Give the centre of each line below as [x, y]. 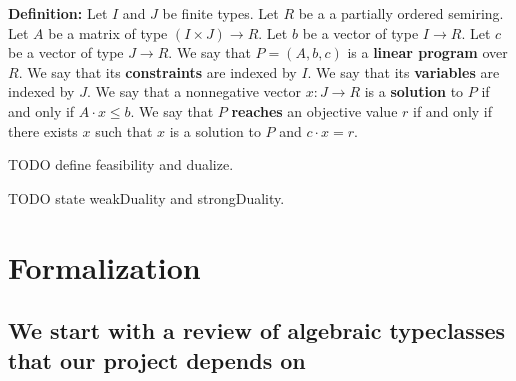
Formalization [104, 266]
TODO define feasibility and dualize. [121, 164]
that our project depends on [157, 359]
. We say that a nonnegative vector [193, 91]
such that [124, 130]
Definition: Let [58, 13]
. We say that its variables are [403, 71]
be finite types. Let [220, 13]
